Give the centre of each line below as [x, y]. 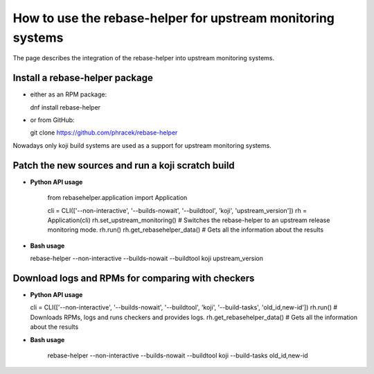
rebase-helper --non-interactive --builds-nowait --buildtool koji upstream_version [146, 258]
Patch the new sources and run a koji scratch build [124, 165]
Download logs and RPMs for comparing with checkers [134, 278]
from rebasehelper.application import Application [117, 198]
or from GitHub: [53, 120]
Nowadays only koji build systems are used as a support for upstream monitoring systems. [142, 145]
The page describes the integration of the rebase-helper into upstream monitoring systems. [144, 58]
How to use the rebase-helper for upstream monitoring [174, 18]
